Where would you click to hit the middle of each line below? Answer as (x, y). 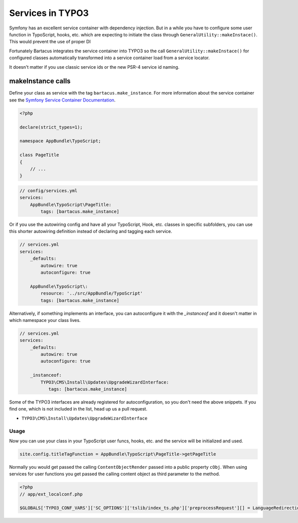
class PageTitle (39, 155)
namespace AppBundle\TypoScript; (60, 141)
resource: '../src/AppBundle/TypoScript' (92, 293)
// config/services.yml (49, 191)
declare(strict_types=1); (51, 127)
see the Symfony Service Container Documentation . (62, 100)
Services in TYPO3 (49, 13)
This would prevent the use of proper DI (50, 42)
